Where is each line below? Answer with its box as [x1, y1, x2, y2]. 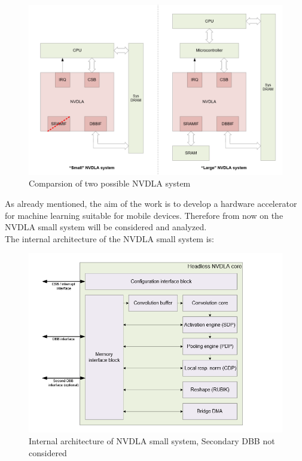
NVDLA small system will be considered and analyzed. [5, 221, 207, 233]
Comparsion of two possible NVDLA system [29, 177, 191, 190]
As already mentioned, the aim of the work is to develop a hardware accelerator [5, 197, 297, 210]
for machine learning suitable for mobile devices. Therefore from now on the [5, 209, 283, 221]
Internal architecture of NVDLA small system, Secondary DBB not [29, 435, 275, 447]
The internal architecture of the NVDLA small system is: [5, 232, 214, 245]
